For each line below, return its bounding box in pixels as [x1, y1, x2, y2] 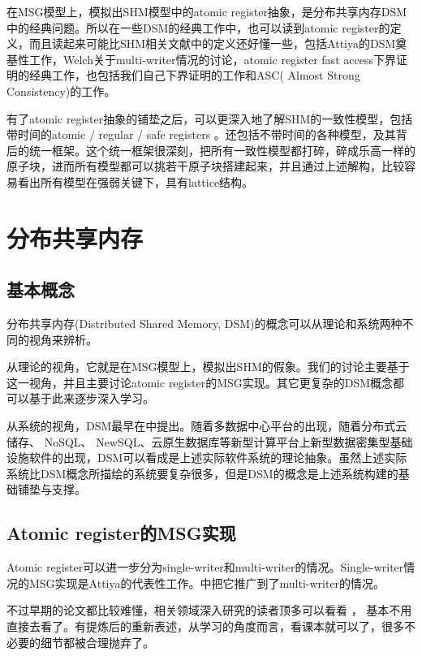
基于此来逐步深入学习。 [28, 390, 154, 407]
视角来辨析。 [28, 330, 97, 347]
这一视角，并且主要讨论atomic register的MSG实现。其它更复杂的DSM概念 [6, 373, 394, 391]
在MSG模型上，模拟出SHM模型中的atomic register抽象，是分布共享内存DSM [6, 3, 407, 19]
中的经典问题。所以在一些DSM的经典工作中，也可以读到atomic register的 [6, 19, 390, 36]
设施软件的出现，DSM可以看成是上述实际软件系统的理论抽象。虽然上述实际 [6, 449, 407, 466]
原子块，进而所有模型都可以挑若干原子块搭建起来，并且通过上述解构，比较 [6, 158, 404, 175]
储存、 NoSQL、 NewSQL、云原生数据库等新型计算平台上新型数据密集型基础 [6, 433, 413, 450]
